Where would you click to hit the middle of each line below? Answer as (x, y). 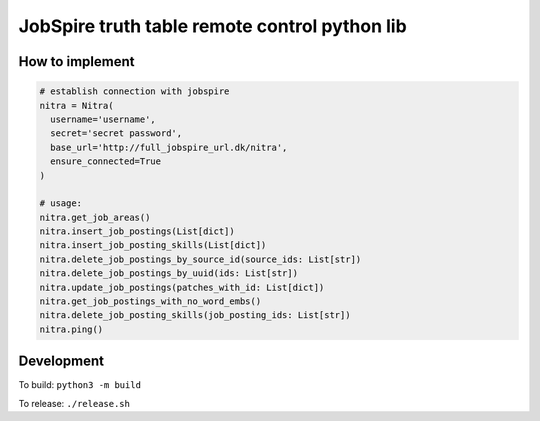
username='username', (103, 119)
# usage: (61, 203)
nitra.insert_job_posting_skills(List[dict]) (153, 245)
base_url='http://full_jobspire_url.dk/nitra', (169, 147)
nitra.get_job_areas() (95, 217)
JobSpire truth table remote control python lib (212, 26)
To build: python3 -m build (80, 385)
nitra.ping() (71, 329)
